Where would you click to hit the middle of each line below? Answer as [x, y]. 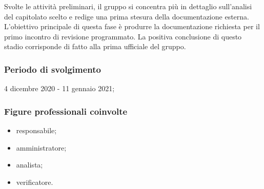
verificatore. [35, 182]
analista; [29, 165]
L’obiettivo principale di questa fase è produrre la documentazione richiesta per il [132, 26]
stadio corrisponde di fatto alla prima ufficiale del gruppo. [95, 46]
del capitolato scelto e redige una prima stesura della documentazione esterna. [127, 16]
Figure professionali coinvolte [66, 111]
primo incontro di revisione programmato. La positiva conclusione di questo [123, 36]
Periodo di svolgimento [53, 69]
